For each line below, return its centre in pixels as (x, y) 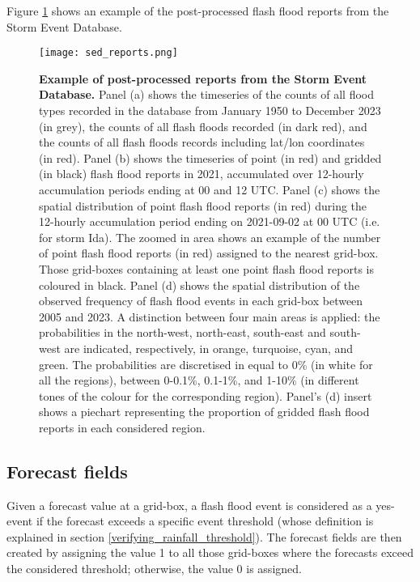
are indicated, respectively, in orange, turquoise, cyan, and (209, 348)
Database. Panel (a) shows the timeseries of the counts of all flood (206, 94)
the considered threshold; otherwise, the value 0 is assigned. (154, 569)
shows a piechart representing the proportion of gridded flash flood (204, 412)
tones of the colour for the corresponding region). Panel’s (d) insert (206, 395)
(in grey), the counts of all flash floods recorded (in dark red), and (203, 126)
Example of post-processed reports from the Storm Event (203, 78)
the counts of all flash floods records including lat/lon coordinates (202, 142)
